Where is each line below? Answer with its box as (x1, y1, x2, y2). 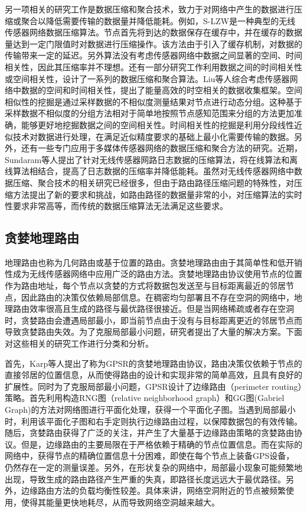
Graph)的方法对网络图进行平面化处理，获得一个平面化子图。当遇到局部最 (5, 403, 288, 416)
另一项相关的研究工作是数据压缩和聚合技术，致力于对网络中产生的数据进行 (5, 3, 294, 15)
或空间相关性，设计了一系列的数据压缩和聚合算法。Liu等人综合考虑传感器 (5, 72, 290, 84)
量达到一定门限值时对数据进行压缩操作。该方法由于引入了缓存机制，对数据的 (5, 37, 302, 50)
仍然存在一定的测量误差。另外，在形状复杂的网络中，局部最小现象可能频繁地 (5, 461, 302, 473)
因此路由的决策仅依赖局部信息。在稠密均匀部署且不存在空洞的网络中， (21, 291, 294, 303)
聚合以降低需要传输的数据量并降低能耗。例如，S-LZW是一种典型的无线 (21, 14, 296, 27)
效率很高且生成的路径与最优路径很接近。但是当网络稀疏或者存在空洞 (29, 302, 294, 315)
